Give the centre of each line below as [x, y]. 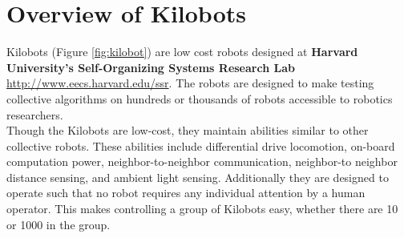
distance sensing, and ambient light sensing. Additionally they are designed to [198, 177]
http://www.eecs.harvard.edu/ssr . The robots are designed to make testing [190, 83]
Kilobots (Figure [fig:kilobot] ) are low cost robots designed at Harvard [182, 52]
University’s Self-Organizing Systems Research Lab [151, 67]
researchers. [35, 114]
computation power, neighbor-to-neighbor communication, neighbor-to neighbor [202, 161]
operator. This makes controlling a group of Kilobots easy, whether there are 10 [202, 209]
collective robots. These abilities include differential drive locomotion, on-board [201, 145]
